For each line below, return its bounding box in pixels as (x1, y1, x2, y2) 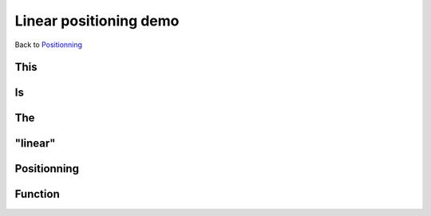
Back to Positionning (14, 40, 83, 49)
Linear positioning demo (14, 12, 180, 29)
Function (14, 187, 60, 201)
